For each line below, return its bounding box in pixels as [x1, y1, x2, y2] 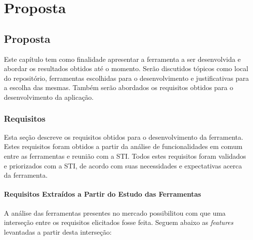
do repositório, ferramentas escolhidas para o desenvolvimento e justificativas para [4, 73, 249, 83]
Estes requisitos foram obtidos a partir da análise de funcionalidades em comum [4, 141, 243, 151]
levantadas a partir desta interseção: [4, 226, 112, 237]
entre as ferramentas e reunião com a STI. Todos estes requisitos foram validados [4, 150, 246, 161]
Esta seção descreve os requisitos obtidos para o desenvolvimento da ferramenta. [4, 131, 243, 142]
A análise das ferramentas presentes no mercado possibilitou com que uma [4, 207, 226, 218]
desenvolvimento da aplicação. [4, 92, 94, 102]
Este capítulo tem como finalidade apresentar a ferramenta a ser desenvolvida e [4, 54, 241, 64]
